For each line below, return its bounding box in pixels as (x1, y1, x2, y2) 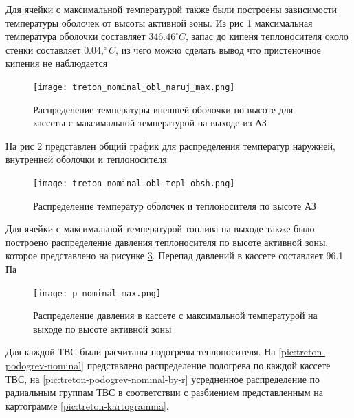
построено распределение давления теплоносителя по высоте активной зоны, (5, 234, 329, 249)
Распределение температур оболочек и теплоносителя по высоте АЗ (33, 198, 316, 212)
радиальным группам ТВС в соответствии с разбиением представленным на (5, 385, 323, 399)
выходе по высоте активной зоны (33, 321, 172, 335)
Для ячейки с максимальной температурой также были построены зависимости (5, 2, 337, 16)
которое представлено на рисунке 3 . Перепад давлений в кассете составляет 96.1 (5, 248, 344, 263)
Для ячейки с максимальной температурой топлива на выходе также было (5, 221, 315, 236)
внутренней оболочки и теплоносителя (5, 152, 167, 166)
